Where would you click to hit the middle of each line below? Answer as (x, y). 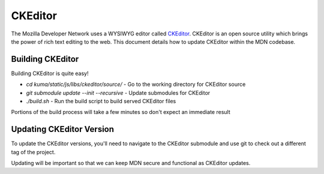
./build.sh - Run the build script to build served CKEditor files (101, 101)
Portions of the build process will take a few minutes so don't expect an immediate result (121, 112)
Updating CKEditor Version (62, 129)
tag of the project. (33, 152)
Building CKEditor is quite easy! (50, 73)
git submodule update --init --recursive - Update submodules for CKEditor (118, 92)
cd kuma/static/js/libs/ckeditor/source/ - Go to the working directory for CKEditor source (136, 85)
